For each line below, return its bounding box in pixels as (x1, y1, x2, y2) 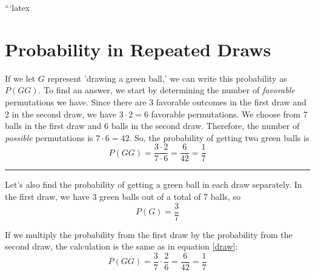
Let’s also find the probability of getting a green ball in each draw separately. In (5, 178, 302, 191)
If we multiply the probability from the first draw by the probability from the (5, 228, 293, 240)
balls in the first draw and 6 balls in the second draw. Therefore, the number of (5, 119, 300, 132)
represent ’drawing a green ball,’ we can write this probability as (47, 71, 287, 84)
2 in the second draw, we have (5, 107, 117, 120)
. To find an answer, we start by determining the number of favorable (38, 84, 295, 96)
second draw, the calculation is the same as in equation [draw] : (5, 240, 238, 253)
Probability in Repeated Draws (5, 36, 271, 61)
